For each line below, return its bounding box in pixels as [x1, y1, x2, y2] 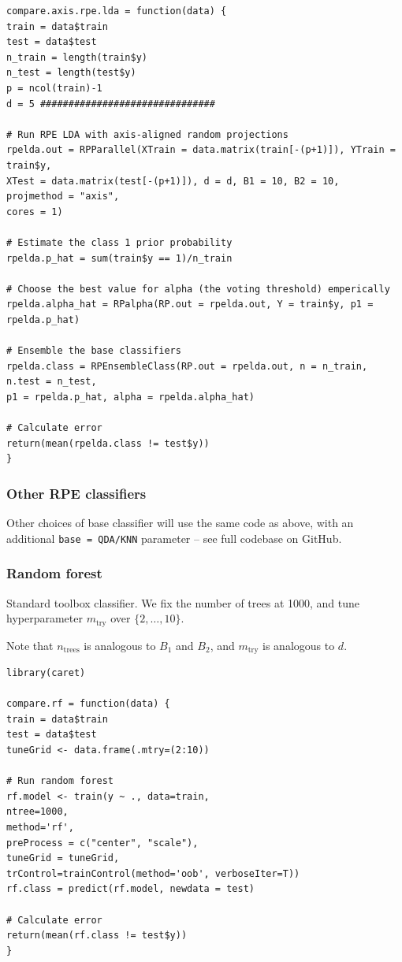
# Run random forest [6, 775, 114, 787]
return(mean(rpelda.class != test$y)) [6, 437, 210, 449]
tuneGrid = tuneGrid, [6, 852, 120, 864]
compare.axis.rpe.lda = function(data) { [6, 6, 227, 17]
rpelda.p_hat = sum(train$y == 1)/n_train [6, 252, 233, 264]
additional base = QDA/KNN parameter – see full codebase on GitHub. [6, 529, 342, 546]
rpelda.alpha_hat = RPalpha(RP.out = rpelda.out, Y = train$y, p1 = [6, 299, 374, 310]
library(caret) [6, 667, 86, 678]
